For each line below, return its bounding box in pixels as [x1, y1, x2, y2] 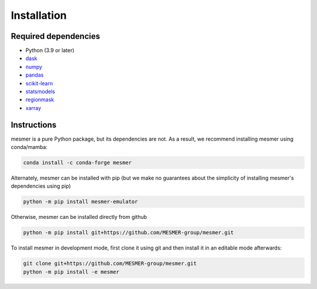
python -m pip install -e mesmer [23, 268, 120, 275]
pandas [25, 71, 44, 79]
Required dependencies [11, 31, 100, 41]
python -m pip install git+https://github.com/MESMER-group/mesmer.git [23, 230, 234, 236]
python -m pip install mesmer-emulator [23, 198, 138, 205]
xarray [25, 104, 41, 111]
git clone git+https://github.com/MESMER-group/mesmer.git [23, 260, 197, 267]
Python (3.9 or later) [25, 47, 75, 54]
